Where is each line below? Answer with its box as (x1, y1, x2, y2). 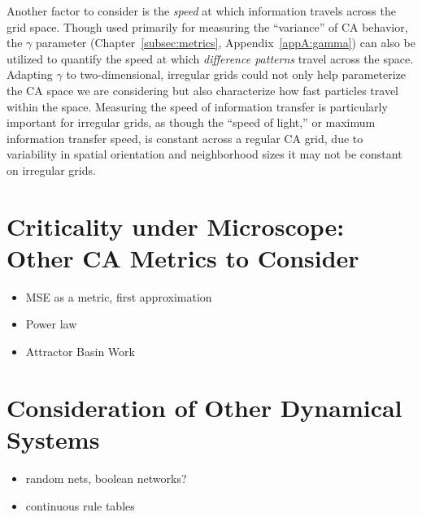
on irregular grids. (7, 161, 96, 178)
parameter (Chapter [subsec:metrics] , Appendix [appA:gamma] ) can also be (36, 34, 415, 51)
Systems (7, 423, 100, 455)
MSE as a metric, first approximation (25, 288, 212, 305)
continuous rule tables (25, 497, 135, 514)
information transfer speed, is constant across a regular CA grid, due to (7, 129, 363, 146)
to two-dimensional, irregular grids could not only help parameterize (66, 66, 407, 83)
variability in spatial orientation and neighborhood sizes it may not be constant (7, 146, 402, 163)
